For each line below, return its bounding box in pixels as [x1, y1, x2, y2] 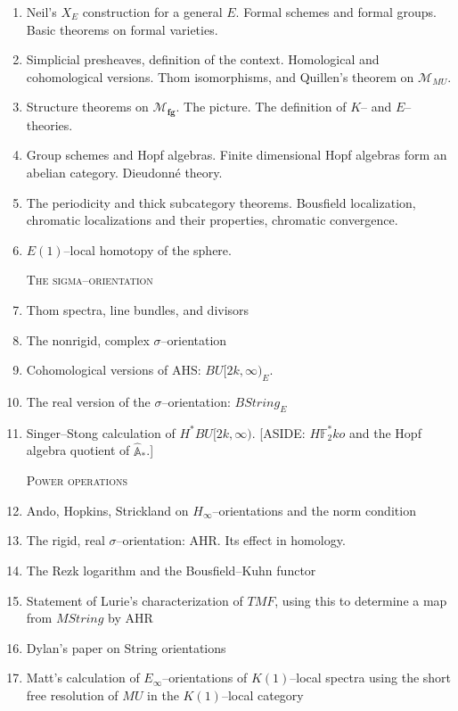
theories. [26, 115, 73, 134]
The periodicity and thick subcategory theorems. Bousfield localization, [26, 193, 416, 211]
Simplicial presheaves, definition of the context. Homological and [26, 50, 380, 69]
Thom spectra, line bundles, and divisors [26, 300, 249, 318]
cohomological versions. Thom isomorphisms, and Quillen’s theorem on [26, 67, 414, 86]
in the [147, 685, 179, 704]
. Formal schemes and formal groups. [235, 3, 437, 21]
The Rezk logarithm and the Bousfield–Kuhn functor [26, 560, 316, 579]
